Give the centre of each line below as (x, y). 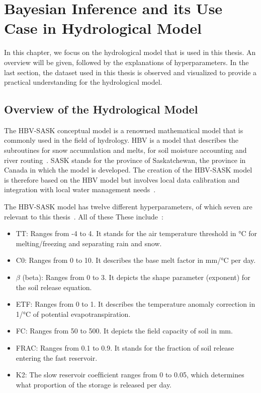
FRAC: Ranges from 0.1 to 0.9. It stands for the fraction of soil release (125, 347)
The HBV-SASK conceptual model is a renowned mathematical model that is (124, 130)
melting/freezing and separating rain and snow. (89, 243)
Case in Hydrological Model (103, 28)
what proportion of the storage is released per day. (94, 384)
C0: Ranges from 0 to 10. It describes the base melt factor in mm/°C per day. (136, 260)
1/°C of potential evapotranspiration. (73, 314)
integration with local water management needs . (80, 189)
